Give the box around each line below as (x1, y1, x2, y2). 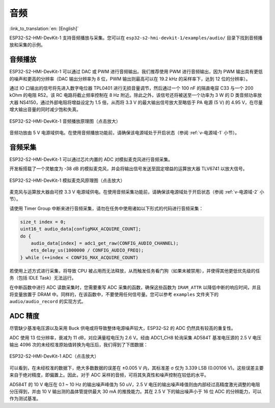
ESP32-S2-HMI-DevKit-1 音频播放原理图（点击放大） (9, 118, 121, 124)
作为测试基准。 (9, 395, 41, 402)
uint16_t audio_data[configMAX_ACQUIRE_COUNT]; (20, 226, 141, 232)
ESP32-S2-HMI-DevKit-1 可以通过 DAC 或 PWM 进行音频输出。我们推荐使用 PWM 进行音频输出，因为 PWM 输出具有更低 (9, 69, 263, 75)
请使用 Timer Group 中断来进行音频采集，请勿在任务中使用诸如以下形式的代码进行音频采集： (9, 205, 204, 211)
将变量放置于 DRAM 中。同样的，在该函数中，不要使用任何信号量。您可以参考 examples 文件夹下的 (9, 291, 219, 297)
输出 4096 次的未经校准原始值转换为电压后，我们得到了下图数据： (9, 342, 149, 347)
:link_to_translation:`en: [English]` (9, 25, 79, 32)
